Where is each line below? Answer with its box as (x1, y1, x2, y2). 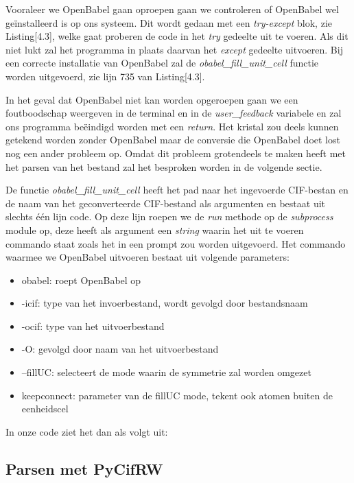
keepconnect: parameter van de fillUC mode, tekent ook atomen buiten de (21, 388, 333, 402)
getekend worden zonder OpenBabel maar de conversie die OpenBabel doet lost (5, 132, 340, 147)
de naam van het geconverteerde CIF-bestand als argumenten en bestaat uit (5, 196, 326, 210)
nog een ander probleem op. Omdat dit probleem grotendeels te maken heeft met (5, 145, 346, 160)
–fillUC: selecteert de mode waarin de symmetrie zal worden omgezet (21, 365, 311, 379)
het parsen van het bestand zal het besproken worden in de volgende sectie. (5, 159, 322, 174)
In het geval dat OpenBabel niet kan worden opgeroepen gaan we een (5, 92, 298, 106)
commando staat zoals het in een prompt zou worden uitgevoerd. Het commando (5, 236, 346, 250)
